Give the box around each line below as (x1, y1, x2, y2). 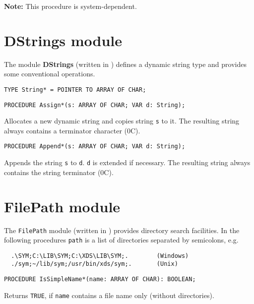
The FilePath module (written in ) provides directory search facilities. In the (4, 225, 240, 235)
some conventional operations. (4, 68, 95, 79)
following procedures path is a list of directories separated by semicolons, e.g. (4, 235, 239, 245)
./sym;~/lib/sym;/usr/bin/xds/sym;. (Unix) (11, 260, 178, 268)
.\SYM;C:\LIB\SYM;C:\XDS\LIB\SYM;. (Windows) (11, 252, 189, 259)
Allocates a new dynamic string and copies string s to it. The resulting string (4, 116, 240, 126)
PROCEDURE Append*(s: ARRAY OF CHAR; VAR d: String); (4, 143, 186, 150)
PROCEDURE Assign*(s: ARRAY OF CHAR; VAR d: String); (4, 101, 186, 109)
